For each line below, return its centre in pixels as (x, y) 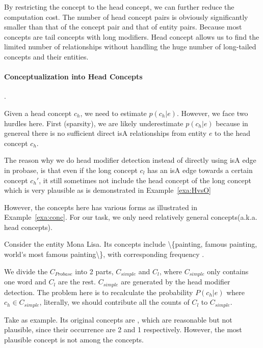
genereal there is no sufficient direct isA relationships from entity (106, 133)
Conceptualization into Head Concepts (73, 77)
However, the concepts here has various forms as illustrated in (101, 207)
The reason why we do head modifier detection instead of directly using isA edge (130, 160)
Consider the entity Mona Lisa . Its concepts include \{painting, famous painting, (131, 244)
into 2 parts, (94, 271)
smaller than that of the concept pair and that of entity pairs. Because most (123, 27)
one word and (25, 282)
